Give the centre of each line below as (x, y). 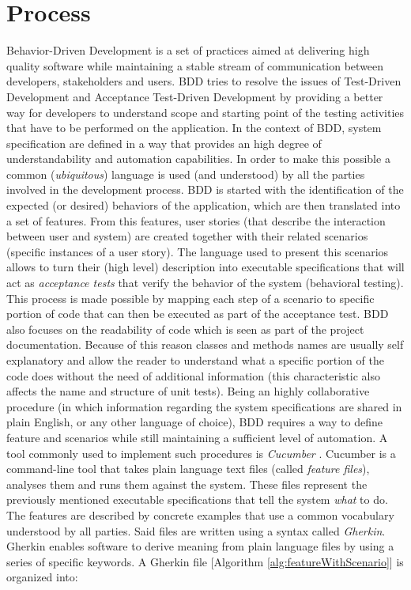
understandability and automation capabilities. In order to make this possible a (198, 159)
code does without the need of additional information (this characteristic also (193, 375)
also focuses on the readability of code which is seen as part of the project (185, 329)
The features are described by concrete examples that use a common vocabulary (200, 514)
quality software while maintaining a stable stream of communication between (195, 65)
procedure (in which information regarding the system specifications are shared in (204, 406)
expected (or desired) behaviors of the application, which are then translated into (204, 205)
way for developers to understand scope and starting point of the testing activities (205, 112)
